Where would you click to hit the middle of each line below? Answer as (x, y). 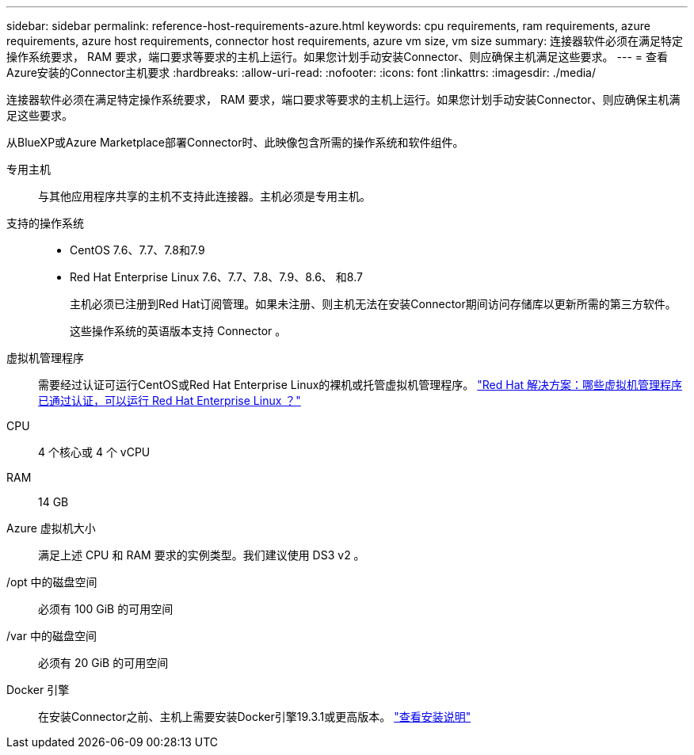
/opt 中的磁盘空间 (52, 582)
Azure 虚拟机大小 (51, 528)
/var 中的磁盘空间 (51, 636)
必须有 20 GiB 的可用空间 (103, 663)
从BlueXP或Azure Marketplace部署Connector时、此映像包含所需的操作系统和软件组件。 (235, 142)
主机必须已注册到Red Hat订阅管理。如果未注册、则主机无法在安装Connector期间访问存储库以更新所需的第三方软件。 (373, 304)
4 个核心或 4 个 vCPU (94, 452)
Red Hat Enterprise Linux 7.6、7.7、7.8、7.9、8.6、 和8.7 (216, 277)
